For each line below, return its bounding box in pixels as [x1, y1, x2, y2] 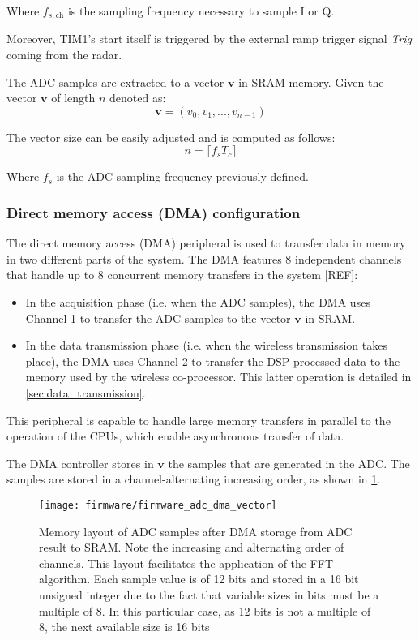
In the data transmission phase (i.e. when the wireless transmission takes [25, 337, 387, 354]
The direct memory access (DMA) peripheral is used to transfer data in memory [6, 234, 406, 251]
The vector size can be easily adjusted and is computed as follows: [6, 128, 336, 145]
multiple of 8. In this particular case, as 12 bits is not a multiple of [39, 602, 371, 619]
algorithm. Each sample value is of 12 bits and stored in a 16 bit [39, 570, 359, 587]
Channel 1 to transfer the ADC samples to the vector [25, 309, 291, 326]
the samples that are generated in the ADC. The [168, 454, 410, 471]
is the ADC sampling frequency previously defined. [56, 168, 309, 185]
